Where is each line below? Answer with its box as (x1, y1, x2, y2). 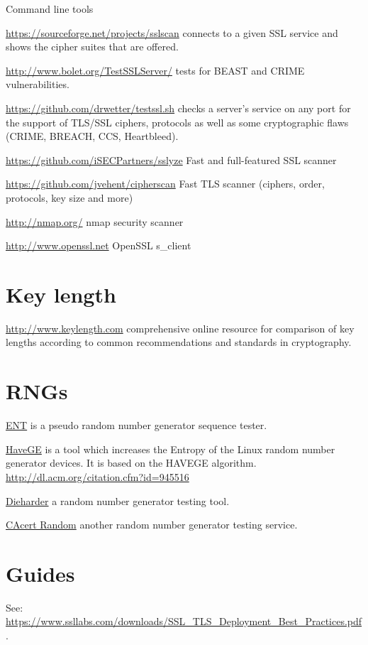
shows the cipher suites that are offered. (6, 39, 179, 54)
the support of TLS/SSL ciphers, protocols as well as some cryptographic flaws (6, 114, 349, 129)
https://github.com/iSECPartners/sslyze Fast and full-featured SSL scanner (6, 152, 337, 167)
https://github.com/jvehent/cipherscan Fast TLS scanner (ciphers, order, (6, 176, 325, 191)
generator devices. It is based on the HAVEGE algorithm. (6, 455, 257, 470)
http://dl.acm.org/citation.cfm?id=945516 (6, 469, 189, 484)
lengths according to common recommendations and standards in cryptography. (6, 335, 352, 349)
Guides (6, 558, 75, 587)
